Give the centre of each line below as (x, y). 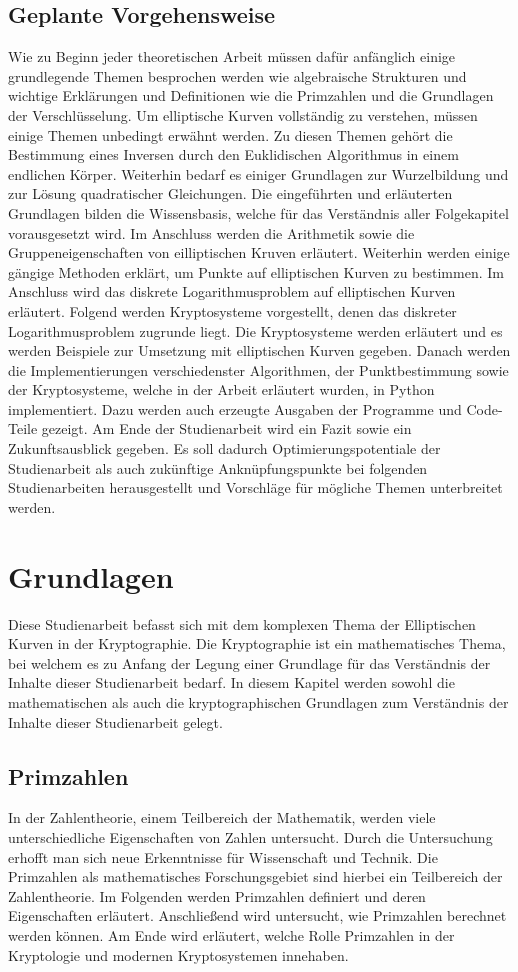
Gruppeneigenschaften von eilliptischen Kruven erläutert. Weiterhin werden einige (259, 252)
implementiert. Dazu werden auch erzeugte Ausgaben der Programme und (235, 408)
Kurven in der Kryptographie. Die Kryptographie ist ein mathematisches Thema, (257, 643)
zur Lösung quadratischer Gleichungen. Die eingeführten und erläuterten (230, 193)
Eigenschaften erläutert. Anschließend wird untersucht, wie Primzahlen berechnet (257, 915)
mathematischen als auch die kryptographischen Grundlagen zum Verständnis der (258, 701)
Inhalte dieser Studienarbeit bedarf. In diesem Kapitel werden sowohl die (231, 682)
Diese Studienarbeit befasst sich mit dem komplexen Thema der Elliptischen (242, 623)
